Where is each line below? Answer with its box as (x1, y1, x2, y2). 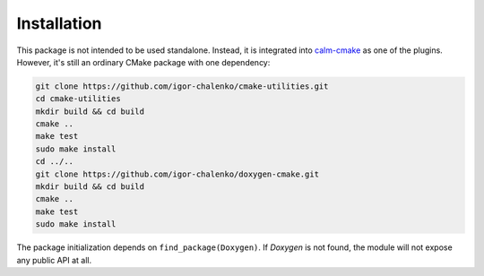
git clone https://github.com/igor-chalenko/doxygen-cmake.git (35, 168, 320, 179)
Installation (16, 13, 102, 33)
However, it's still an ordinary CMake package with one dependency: (16, 56, 271, 67)
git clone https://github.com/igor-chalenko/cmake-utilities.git (35, 81, 329, 91)
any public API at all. (16, 254, 92, 265)
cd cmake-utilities (35, 94, 121, 104)
